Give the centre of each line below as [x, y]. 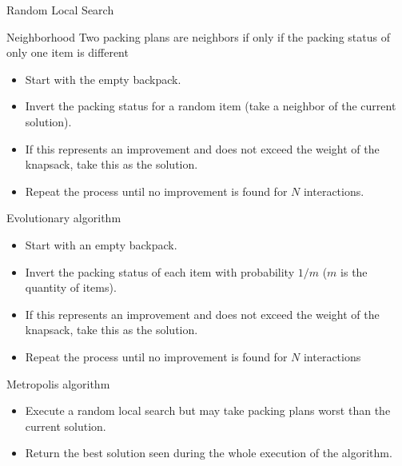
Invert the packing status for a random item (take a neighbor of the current [211, 106]
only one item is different [68, 52]
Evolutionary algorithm [64, 218]
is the [354, 271]
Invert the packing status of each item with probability [160, 271]
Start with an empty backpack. [101, 244]
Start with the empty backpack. [103, 79]
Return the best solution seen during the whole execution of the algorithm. [209, 453]
